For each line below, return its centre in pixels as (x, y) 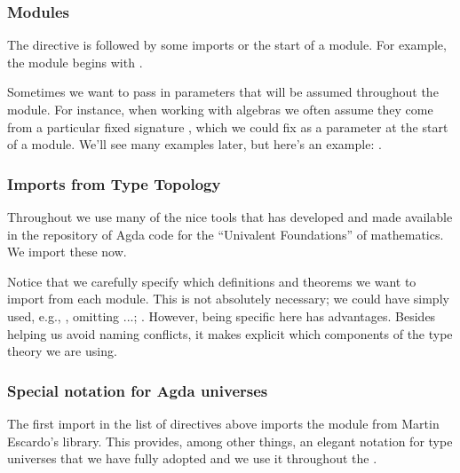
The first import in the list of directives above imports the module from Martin (223, 423)
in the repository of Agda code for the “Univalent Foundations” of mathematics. (226, 234)
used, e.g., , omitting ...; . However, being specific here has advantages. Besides (222, 315)
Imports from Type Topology (114, 183)
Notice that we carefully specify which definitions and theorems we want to (212, 281)
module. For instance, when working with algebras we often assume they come (220, 109)
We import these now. (67, 252)
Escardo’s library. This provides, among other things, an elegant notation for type (230, 441)
